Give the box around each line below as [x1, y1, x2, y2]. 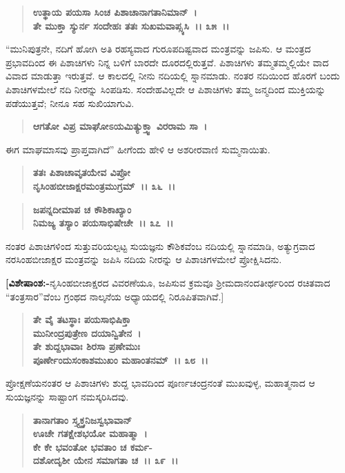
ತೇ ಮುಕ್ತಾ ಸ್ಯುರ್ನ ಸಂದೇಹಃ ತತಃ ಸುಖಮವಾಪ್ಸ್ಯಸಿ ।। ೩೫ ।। [32, 18, 230, 32]
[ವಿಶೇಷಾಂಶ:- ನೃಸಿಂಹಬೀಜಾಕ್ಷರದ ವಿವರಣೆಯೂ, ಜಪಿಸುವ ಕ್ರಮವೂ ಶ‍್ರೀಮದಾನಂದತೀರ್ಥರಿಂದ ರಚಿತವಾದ [6, 275, 331, 289]
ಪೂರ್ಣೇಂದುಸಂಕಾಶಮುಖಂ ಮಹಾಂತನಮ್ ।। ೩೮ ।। [32, 352, 208, 367]
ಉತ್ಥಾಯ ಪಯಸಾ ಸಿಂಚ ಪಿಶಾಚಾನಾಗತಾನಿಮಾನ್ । [32, 5, 197, 19]
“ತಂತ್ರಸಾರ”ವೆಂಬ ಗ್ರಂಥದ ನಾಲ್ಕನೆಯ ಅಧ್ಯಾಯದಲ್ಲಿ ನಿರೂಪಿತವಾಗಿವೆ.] [6, 289, 224, 303]
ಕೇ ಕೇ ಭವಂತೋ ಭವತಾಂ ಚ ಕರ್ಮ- [32, 439, 152, 454]
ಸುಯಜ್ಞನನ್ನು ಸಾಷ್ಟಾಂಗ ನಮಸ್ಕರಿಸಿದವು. [6, 389, 129, 404]
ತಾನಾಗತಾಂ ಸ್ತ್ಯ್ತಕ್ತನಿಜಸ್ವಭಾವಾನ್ [32, 412, 132, 427]
